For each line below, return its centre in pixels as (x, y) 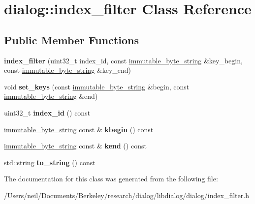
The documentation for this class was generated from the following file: (111, 179)
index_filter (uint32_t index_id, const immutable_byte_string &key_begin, (123, 60)
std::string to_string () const (50, 162)
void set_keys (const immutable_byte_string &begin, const (97, 86)
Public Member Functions (71, 40)
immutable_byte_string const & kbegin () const (79, 129)
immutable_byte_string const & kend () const (75, 146)
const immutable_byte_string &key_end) (68, 70)
